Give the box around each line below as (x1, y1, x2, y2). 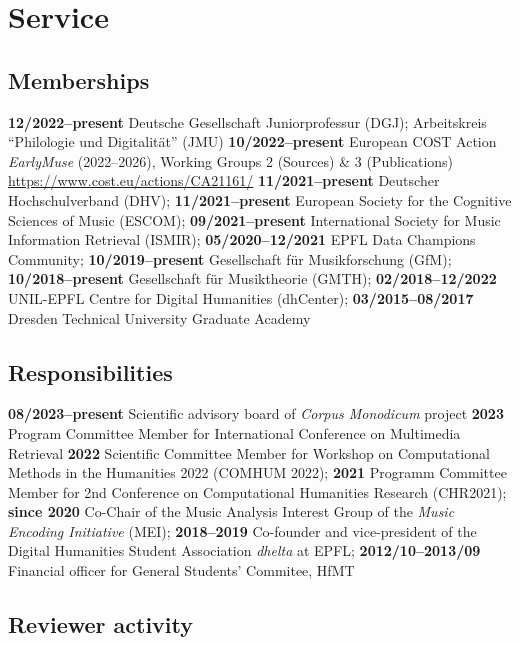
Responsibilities (8, 356, 173, 387)
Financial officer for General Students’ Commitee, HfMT (8, 560, 355, 581)
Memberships (8, 64, 150, 95)
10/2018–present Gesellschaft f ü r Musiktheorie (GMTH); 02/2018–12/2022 (8, 268, 497, 289)
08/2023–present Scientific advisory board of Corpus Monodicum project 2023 (8, 403, 504, 424)
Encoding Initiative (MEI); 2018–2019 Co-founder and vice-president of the (8, 520, 477, 541)
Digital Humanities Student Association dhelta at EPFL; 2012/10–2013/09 (8, 540, 481, 561)
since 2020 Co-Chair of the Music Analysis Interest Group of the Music (8, 501, 455, 522)
